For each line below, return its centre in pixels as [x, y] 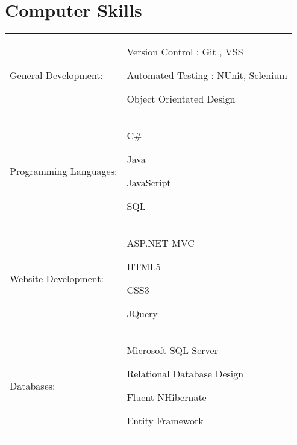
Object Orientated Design [181, 99]
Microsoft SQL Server [172, 350]
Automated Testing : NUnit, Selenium [207, 75]
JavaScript [149, 183]
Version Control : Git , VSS [185, 52]
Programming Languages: [64, 171]
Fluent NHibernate [167, 397]
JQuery [142, 314]
